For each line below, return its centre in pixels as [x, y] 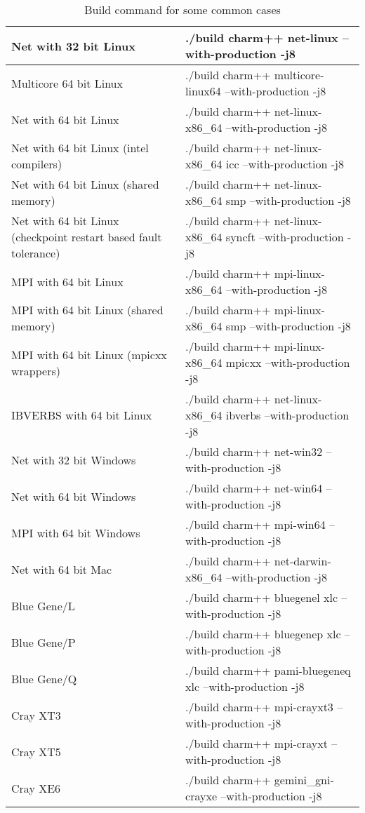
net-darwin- [303, 561]
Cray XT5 [36, 751]
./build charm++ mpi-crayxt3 [259, 707]
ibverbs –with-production [287, 415]
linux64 [203, 91]
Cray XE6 [36, 788]
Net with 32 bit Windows [74, 459]
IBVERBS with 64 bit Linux [82, 415]
